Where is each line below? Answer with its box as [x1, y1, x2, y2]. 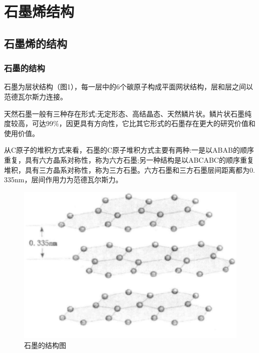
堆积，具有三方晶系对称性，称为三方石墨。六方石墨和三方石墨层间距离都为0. [4, 164, 255, 175]
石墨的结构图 [24, 339, 66, 350]
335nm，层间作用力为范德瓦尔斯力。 [4, 174, 123, 185]
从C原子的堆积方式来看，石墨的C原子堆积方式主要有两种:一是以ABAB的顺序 [4, 145, 254, 155]
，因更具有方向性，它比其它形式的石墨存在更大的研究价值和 [59, 118, 255, 129]
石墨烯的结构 [4, 35, 67, 51]
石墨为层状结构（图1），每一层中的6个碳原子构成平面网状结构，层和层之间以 [4, 81, 253, 92]
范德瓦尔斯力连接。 [4, 91, 67, 101]
